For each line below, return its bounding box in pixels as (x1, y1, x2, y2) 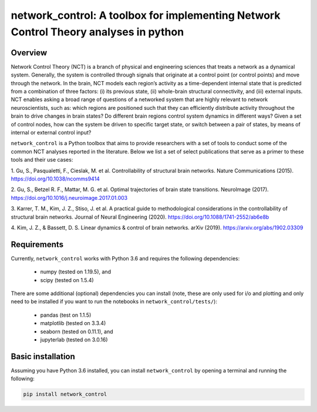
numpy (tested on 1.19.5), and (40, 268, 112, 276)
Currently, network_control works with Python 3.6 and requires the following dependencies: (11, 254, 240, 262)
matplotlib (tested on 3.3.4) (40, 320, 106, 327)
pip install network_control (23, 391, 107, 398)
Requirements (11, 239, 64, 249)
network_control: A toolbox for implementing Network (11, 9, 281, 22)
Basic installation (11, 351, 76, 361)
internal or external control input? (11, 129, 92, 136)
